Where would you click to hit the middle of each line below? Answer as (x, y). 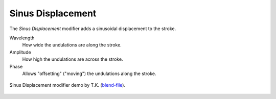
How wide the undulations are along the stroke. (72, 45)
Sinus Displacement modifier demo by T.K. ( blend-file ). (67, 85)
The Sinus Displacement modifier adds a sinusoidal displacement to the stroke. (93, 29)
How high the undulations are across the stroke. (73, 59)
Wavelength (22, 38)
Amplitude (20, 52)
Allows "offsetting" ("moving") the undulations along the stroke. (89, 73)
